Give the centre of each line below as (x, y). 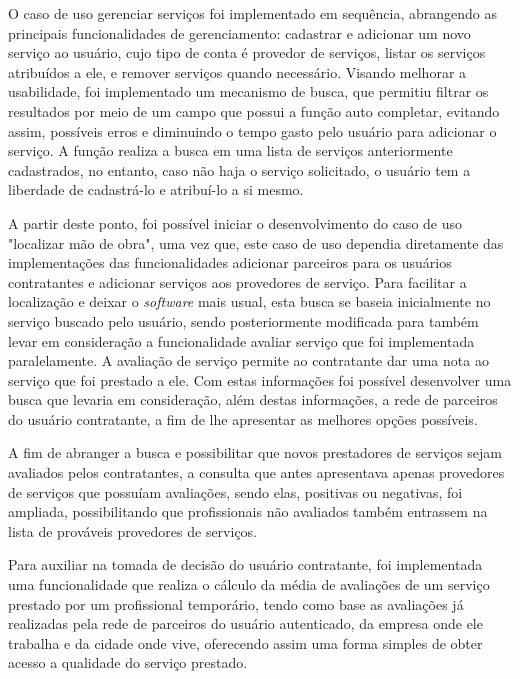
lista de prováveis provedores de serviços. (133, 530)
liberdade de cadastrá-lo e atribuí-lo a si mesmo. (156, 189)
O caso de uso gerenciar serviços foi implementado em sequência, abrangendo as (253, 13)
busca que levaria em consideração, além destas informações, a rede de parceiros (253, 399)
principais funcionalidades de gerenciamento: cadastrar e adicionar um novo (239, 32)
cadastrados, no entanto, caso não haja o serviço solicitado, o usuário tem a (239, 169)
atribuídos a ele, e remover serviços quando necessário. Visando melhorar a (237, 71)
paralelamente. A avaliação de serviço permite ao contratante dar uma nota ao (248, 360)
